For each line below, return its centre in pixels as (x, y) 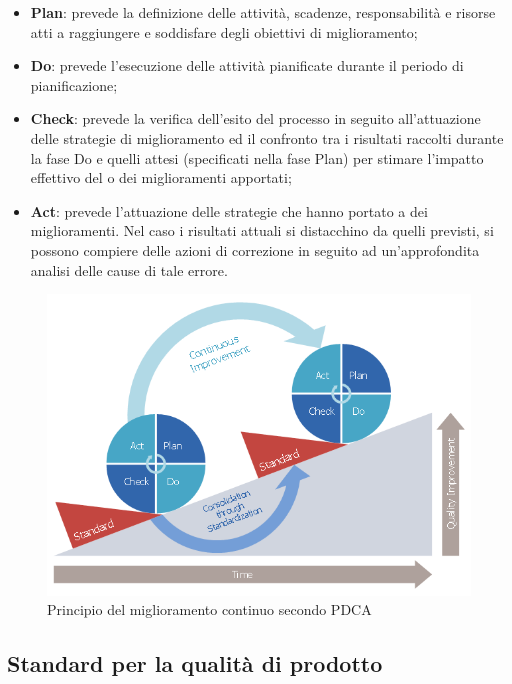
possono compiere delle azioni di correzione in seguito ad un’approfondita (255, 249)
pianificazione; (74, 84)
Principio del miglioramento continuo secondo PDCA (209, 609)
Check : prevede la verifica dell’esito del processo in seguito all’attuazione (255, 118)
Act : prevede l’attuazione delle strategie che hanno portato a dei (229, 210)
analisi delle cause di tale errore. (129, 269)
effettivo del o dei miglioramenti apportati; (161, 177)
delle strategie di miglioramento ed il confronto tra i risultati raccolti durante (267, 137)
